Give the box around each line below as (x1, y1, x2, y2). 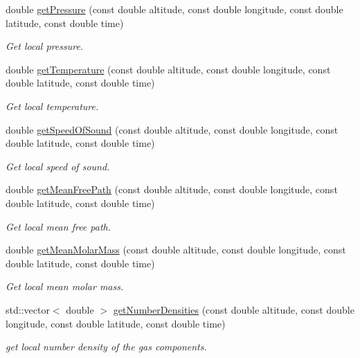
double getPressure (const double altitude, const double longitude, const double (6, 2, 343, 16)
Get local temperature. (6, 98, 99, 113)
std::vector (6, 302, 50, 316)
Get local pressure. (6, 39, 84, 53)
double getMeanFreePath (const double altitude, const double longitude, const (6, 182, 338, 197)
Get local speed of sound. (6, 159, 110, 173)
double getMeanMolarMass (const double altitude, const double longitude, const (6, 242, 346, 257)
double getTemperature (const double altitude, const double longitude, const (6, 62, 331, 76)
